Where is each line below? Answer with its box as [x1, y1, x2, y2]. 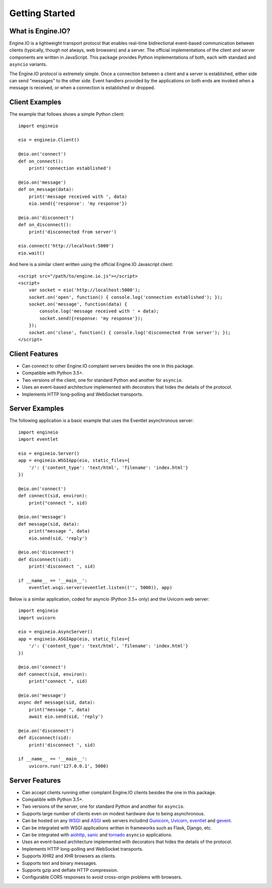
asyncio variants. [9, 61, 47, 68]
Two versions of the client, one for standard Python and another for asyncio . [22, 377, 183, 383]
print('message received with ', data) [28, 193, 127, 199]
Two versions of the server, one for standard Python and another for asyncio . [22, 803, 185, 810]
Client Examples [9, 98, 61, 107]
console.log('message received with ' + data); [39, 308, 159, 314]
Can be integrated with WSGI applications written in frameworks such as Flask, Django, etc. [22, 824, 213, 830]
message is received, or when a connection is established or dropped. [9, 85, 156, 91]
